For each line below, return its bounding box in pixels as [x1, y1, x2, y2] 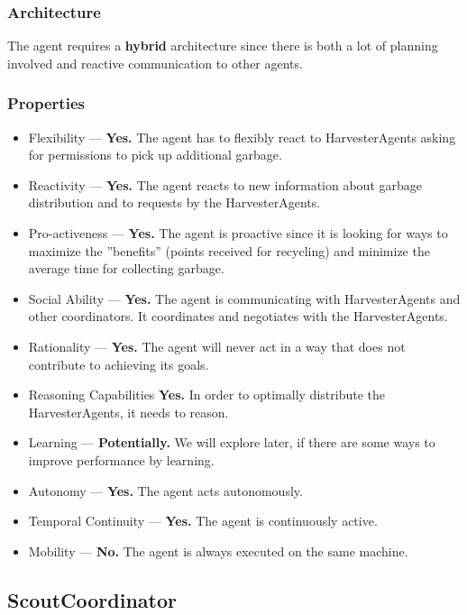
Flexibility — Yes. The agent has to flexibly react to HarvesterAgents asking [28, 127, 456, 146]
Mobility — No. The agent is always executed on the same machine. [28, 541, 408, 560]
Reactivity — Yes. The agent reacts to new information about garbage [28, 175, 422, 194]
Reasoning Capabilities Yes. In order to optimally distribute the [28, 385, 385, 404]
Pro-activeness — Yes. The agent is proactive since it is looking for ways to [28, 224, 448, 242]
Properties [7, 92, 85, 115]
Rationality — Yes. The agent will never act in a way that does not [28, 336, 406, 355]
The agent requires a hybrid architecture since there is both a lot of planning [7, 36, 438, 55]
